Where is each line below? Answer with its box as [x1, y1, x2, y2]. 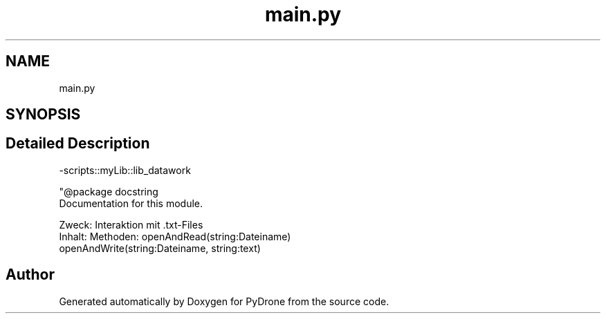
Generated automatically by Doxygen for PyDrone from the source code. [59, 295, 389, 307]
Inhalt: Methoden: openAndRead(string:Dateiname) [59, 230, 291, 242]
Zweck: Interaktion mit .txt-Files [59, 218, 203, 231]
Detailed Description [6, 135, 150, 153]
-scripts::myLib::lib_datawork [59, 164, 191, 176]
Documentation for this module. [59, 197, 203, 209]
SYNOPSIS [6, 106, 81, 124]
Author [6, 266, 55, 284]
